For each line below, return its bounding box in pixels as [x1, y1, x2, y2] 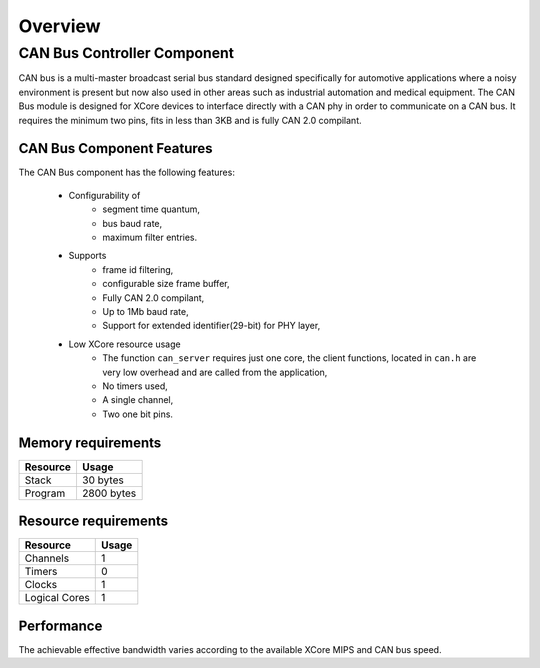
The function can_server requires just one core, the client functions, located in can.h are [102, 352, 477, 364]
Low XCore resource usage [68, 338, 181, 350]
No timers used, [102, 380, 169, 392]
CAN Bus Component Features [18, 140, 214, 157]
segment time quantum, [102, 203, 200, 215]
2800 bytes [81, 486, 137, 500]
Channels [24, 551, 70, 565]
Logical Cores [24, 591, 90, 605]
